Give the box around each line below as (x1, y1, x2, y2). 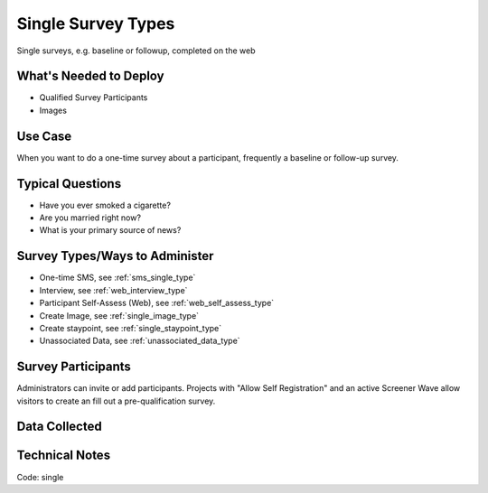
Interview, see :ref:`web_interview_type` (39, 284, 188, 295)
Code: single (16, 471, 64, 482)
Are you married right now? (39, 212, 142, 223)
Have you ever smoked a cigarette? (39, 200, 172, 210)
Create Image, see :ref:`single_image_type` (39, 310, 199, 321)
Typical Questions (16, 176, 122, 191)
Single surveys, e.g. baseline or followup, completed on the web (16, 45, 256, 56)
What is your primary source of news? (39, 225, 182, 236)
